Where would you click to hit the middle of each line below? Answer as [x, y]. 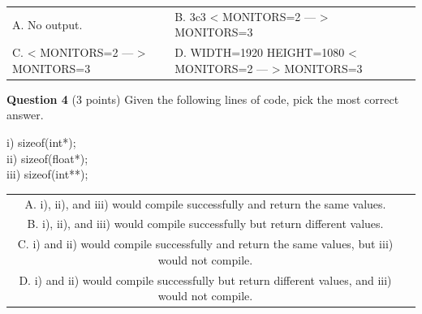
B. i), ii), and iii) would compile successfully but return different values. [205, 224]
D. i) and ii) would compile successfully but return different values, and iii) [205, 280]
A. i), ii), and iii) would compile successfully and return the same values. [205, 203]
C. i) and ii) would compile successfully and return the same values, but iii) [205, 244]
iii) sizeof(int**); [47, 174]
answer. [25, 115]
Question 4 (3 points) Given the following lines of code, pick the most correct [203, 99]
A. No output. [47, 24]
